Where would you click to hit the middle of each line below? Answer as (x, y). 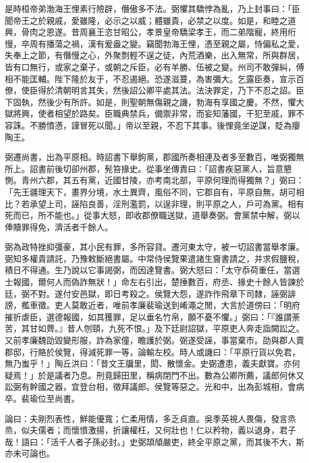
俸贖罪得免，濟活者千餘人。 (59, 226)
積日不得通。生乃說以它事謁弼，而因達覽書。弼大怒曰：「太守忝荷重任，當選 (152, 270)
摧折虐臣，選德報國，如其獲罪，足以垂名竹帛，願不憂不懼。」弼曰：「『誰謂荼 (152, 316)
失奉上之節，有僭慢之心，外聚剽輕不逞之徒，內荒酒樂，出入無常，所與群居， (154, 55)
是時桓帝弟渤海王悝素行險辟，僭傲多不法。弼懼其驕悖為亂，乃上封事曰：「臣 (152, 8)
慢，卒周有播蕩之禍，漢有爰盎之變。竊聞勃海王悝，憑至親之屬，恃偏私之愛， (154, 43)
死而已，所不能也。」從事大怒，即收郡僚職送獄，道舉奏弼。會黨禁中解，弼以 (152, 215)
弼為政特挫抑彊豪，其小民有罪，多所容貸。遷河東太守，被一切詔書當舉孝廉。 (154, 247)
